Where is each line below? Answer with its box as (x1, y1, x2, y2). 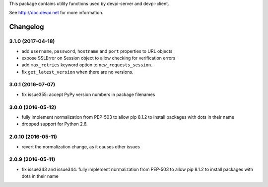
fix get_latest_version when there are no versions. (21, 69, 134, 75)
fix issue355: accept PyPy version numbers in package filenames (21, 92, 155, 97)
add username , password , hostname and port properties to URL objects (21, 48, 173, 54)
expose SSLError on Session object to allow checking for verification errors (21, 55, 176, 61)
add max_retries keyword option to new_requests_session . (21, 62, 152, 68)
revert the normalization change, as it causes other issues (21, 143, 140, 149)
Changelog (9, 23, 44, 31)
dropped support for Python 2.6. (21, 121, 88, 127)
